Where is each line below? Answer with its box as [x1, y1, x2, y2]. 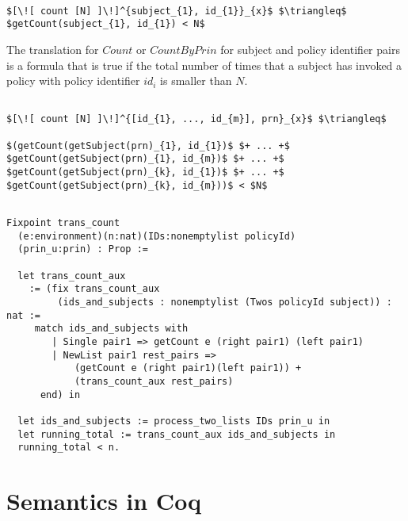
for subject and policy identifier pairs [220, 40, 400, 57]
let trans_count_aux [17, 270, 126, 282]
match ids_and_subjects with [34, 323, 189, 335]
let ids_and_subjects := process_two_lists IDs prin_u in [17, 415, 330, 427]
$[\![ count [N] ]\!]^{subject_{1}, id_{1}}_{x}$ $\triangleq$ [6, 5, 347, 17]
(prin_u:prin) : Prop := [17, 243, 148, 255]
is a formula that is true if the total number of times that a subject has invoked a [6, 56, 402, 73]
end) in [40, 389, 81, 400]
